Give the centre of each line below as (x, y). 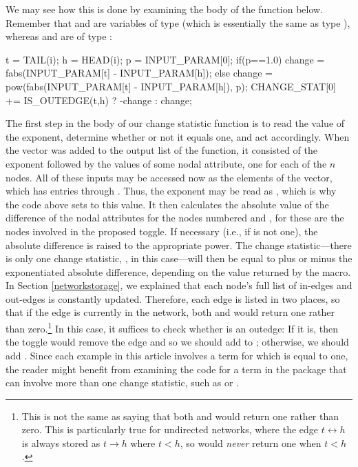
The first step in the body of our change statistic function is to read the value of (175, 123)
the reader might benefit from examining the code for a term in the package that (176, 369)
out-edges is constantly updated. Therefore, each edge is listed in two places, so (173, 298)
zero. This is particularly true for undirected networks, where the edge (170, 429)
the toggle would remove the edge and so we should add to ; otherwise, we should (177, 342)
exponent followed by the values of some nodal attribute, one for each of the (166, 163)
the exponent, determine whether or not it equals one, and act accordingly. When (178, 136)
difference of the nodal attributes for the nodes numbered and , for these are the (175, 218)
